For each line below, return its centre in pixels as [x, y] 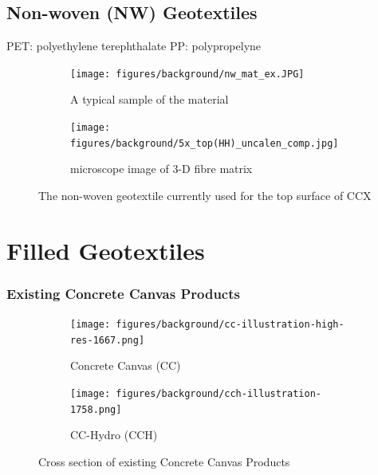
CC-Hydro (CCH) [114, 435]
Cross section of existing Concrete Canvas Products [164, 461]
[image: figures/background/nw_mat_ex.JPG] [187, 74]
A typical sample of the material [150, 99]
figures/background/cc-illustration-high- [230, 325]
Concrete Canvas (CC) [126, 365]
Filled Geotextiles [106, 250]
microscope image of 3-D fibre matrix [161, 169]
